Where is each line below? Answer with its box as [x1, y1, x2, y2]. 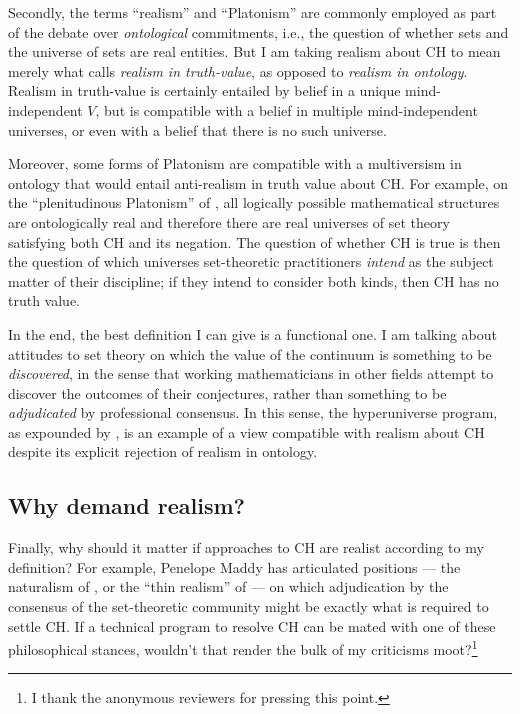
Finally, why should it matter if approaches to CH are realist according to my [8, 537, 484, 558]
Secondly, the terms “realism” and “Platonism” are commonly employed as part [8, 2, 497, 22]
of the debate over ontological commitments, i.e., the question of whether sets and [8, 21, 509, 42]
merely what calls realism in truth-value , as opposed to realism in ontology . [8, 60, 468, 81]
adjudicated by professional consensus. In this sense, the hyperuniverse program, [8, 402, 498, 423]
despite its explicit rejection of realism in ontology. [8, 441, 318, 462]
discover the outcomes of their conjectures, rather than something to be [8, 382, 447, 403]
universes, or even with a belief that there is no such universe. [8, 119, 387, 140]
